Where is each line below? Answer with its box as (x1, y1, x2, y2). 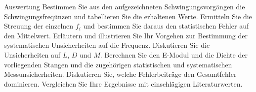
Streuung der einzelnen (4, 21, 74, 31)
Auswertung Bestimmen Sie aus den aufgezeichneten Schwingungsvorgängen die (4, 1, 245, 11)
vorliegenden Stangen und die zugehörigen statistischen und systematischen (4, 59, 232, 69)
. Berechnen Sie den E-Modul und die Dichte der (100, 49, 248, 60)
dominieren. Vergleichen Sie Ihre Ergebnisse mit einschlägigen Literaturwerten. (4, 78, 243, 89)
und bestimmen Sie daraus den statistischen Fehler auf (83, 21, 249, 31)
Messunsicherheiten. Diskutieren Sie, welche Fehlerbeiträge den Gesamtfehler (4, 69, 237, 79)
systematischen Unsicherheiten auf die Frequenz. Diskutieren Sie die (4, 40, 210, 50)
